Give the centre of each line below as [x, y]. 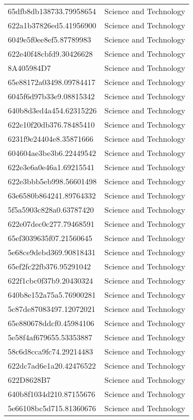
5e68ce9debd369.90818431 [52, 252]
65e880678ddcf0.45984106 [51, 323]
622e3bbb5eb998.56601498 [52, 181]
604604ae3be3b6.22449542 [52, 153]
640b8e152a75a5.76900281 [52, 295]
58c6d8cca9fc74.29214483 [50, 351]
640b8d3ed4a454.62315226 [52, 110]
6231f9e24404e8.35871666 [51, 139]
